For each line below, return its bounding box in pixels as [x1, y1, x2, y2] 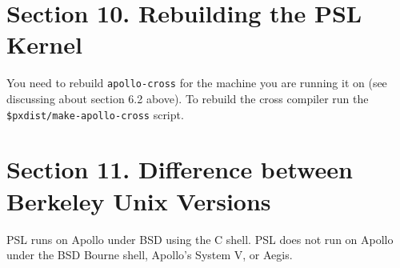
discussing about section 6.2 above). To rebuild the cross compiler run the [6, 90, 369, 106]
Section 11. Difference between [6, 153, 353, 186]
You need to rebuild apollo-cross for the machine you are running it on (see [6, 74, 387, 91]
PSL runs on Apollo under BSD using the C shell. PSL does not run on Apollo [6, 230, 394, 247]
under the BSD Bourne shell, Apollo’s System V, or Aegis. [6, 246, 293, 263]
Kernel [6, 28, 82, 61]
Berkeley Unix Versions [6, 184, 271, 217]
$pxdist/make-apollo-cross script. [6, 106, 184, 122]
